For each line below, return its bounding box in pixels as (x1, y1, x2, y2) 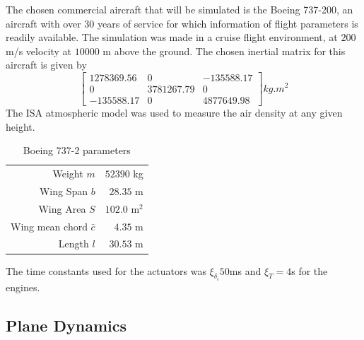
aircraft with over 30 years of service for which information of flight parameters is (6, 16, 358, 30)
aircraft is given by (6, 57, 87, 72)
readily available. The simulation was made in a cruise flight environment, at (6, 30, 338, 45)
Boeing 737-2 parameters (23, 143, 131, 158)
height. (6, 119, 35, 134)
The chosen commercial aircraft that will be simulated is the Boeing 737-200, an (6, 2, 353, 16)
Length (58, 236, 89, 251)
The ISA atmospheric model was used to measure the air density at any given (6, 105, 343, 120)
